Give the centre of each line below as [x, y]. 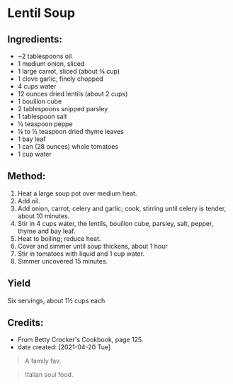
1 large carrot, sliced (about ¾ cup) [69, 71]
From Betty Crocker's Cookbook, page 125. [80, 340]
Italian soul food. [49, 375]
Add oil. [29, 201]
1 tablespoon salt [42, 116]
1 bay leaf [32, 139]
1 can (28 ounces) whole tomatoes [68, 146]
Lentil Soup [41, 13]
